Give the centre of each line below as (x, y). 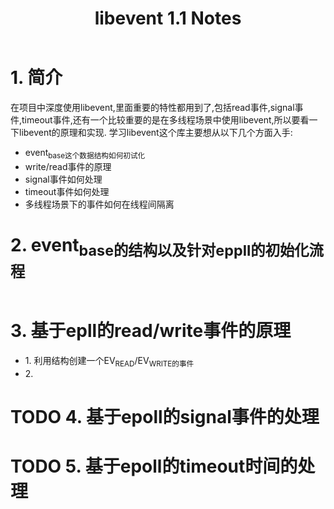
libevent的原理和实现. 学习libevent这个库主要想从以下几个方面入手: (155, 132)
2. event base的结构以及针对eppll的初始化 (160, 246)
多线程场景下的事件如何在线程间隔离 (99, 204)
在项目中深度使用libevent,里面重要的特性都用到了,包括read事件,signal (152, 107)
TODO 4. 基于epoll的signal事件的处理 (165, 417)
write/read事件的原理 (68, 166)
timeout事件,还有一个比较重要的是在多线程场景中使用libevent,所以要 (161, 119)
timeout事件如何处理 (67, 191)
